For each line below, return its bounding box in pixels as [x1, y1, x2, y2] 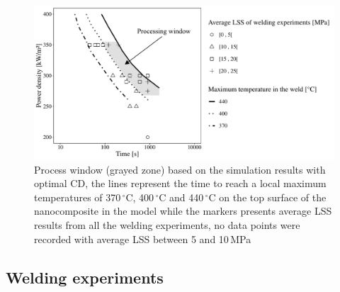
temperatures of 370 [34, 189, 121, 204]
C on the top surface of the [208, 189, 327, 204]
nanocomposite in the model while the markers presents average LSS [34, 203, 332, 218]
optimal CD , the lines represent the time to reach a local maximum [34, 176, 327, 191]
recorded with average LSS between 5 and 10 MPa [34, 231, 251, 246]
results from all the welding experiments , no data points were [34, 217, 300, 232]
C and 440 [159, 189, 204, 204]
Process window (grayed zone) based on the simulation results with [34, 162, 326, 176]
